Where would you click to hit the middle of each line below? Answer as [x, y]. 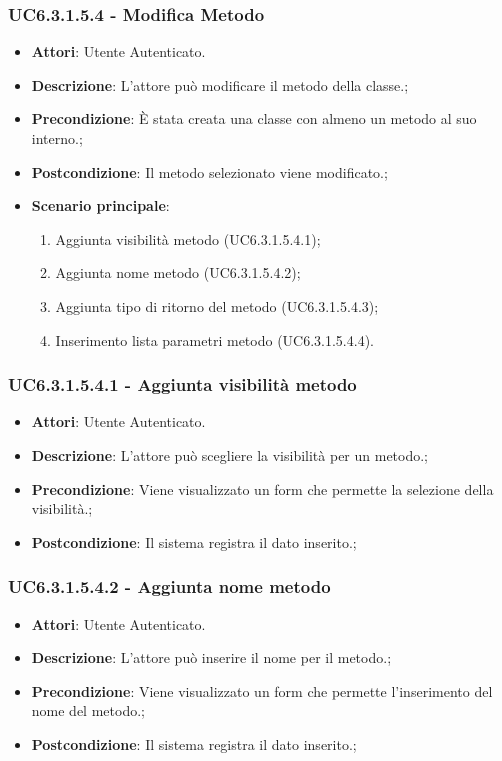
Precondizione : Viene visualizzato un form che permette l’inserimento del [262, 690]
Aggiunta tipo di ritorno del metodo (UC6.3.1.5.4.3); [217, 305]
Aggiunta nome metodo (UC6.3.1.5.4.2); [178, 272]
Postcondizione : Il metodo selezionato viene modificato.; [209, 171]
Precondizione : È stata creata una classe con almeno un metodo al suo [254, 118]
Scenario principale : [100, 205]
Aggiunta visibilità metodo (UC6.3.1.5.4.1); [188, 238]
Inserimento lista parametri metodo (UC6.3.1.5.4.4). [214, 339]
